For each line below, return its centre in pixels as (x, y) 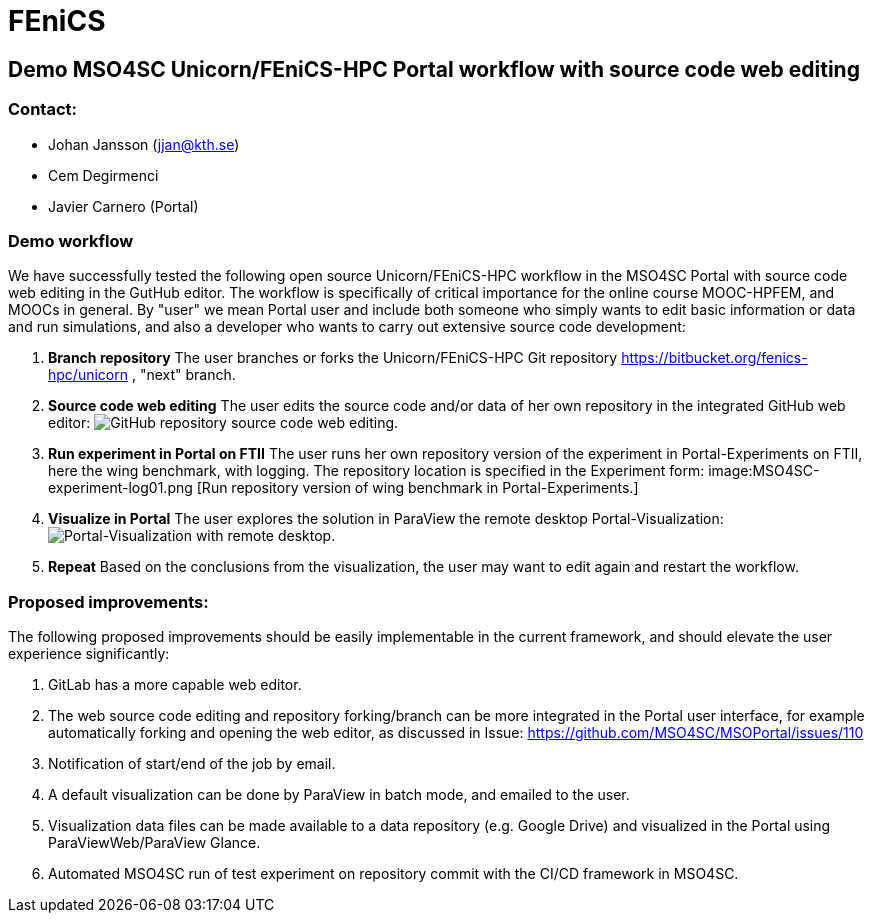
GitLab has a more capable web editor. (175, 685)
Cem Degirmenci (103, 175)
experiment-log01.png (120, 488)
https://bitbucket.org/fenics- (714, 358)
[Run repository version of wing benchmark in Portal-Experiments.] (417, 488)
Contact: (42, 109)
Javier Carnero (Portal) (123, 206)
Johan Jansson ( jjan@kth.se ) (144, 144)
